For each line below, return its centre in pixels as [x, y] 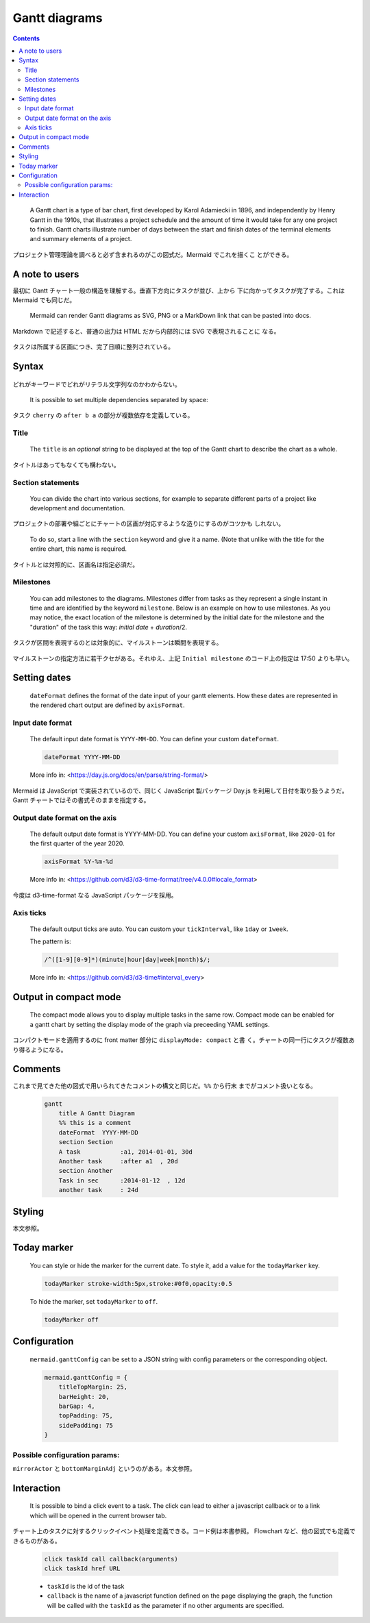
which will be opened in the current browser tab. [98, 1515]
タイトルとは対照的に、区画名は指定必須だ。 [76, 565]
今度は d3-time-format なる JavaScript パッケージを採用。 [95, 895]
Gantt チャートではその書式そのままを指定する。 [81, 800]
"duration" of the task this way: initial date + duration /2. [109, 627]
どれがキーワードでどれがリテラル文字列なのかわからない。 [97, 384]
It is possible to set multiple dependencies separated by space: [119, 400]
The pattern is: [50, 941]
